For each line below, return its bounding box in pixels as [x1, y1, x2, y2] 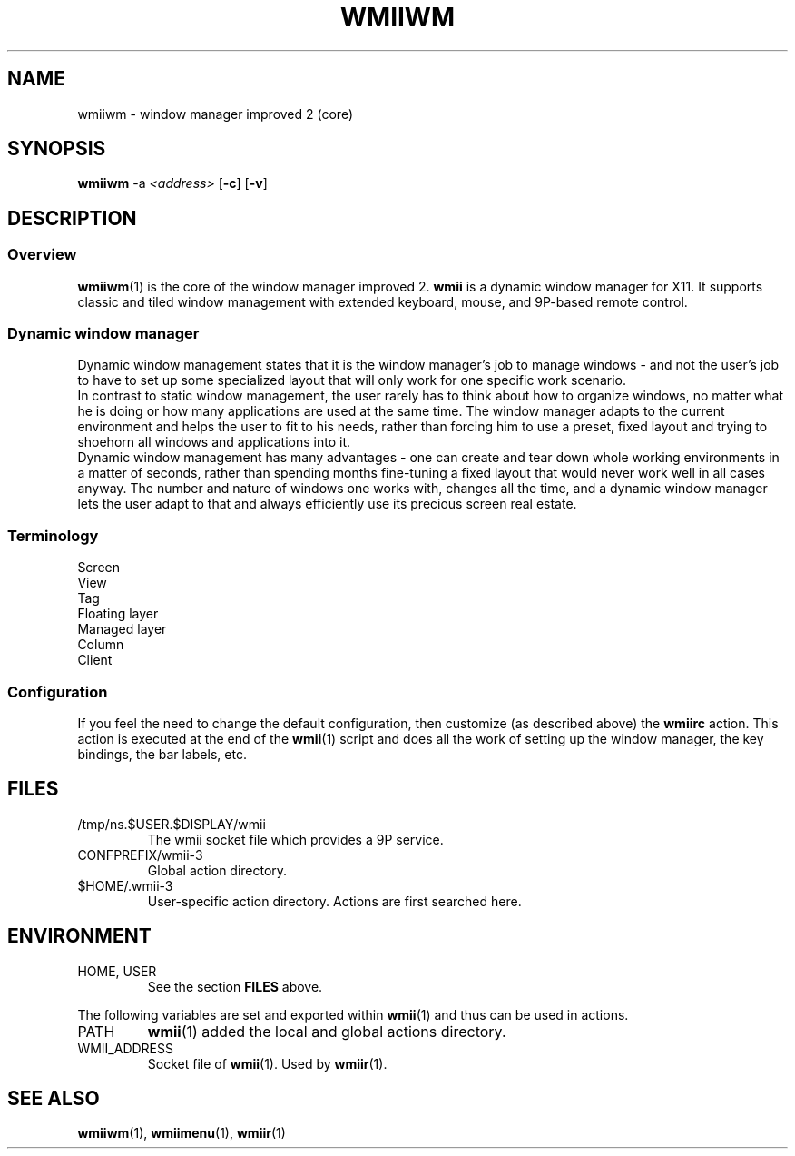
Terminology [7, 526, 99, 545]
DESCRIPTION [7, 206, 137, 230]
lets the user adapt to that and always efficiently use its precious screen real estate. [77, 496, 577, 512]
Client [77, 652, 113, 668]
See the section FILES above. [147, 978, 323, 994]
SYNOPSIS [7, 137, 106, 161]
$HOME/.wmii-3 [77, 877, 173, 894]
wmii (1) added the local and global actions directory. [147, 1022, 506, 1041]
